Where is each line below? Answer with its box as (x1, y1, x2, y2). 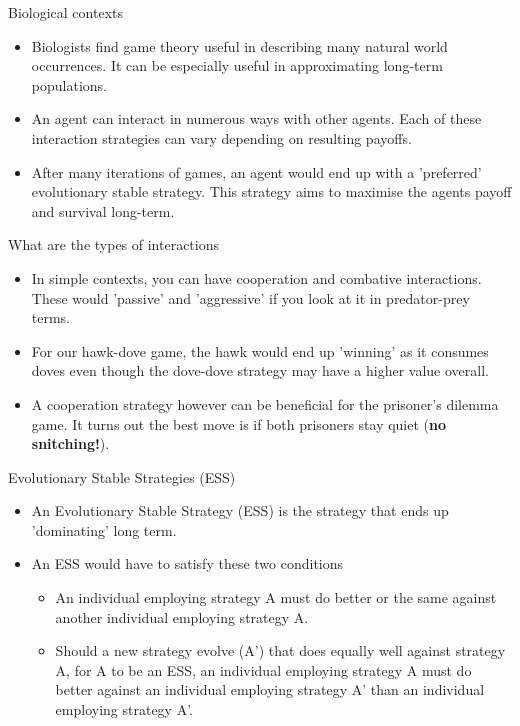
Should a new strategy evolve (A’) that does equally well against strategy (55, 640, 506, 661)
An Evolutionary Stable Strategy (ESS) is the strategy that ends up (31, 500, 449, 521)
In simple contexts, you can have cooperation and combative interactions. (31, 267, 482, 288)
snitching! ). (31, 433, 110, 454)
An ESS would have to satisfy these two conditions (31, 553, 344, 574)
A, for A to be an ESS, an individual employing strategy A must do (55, 659, 472, 680)
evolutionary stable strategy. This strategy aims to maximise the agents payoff (31, 181, 512, 202)
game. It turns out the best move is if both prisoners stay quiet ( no (31, 413, 447, 434)
